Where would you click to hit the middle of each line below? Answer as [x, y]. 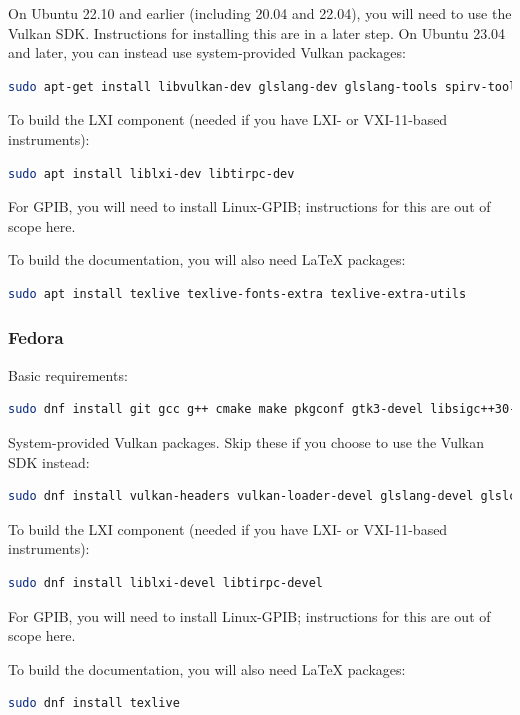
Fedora [36, 337]
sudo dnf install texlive [94, 703]
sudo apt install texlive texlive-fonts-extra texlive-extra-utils [237, 293]
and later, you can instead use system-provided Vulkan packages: [207, 52]
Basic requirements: [68, 374]
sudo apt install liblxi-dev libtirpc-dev [151, 173]
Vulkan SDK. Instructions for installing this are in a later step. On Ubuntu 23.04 [257, 32]
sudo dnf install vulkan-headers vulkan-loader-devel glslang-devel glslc [262, 496]
